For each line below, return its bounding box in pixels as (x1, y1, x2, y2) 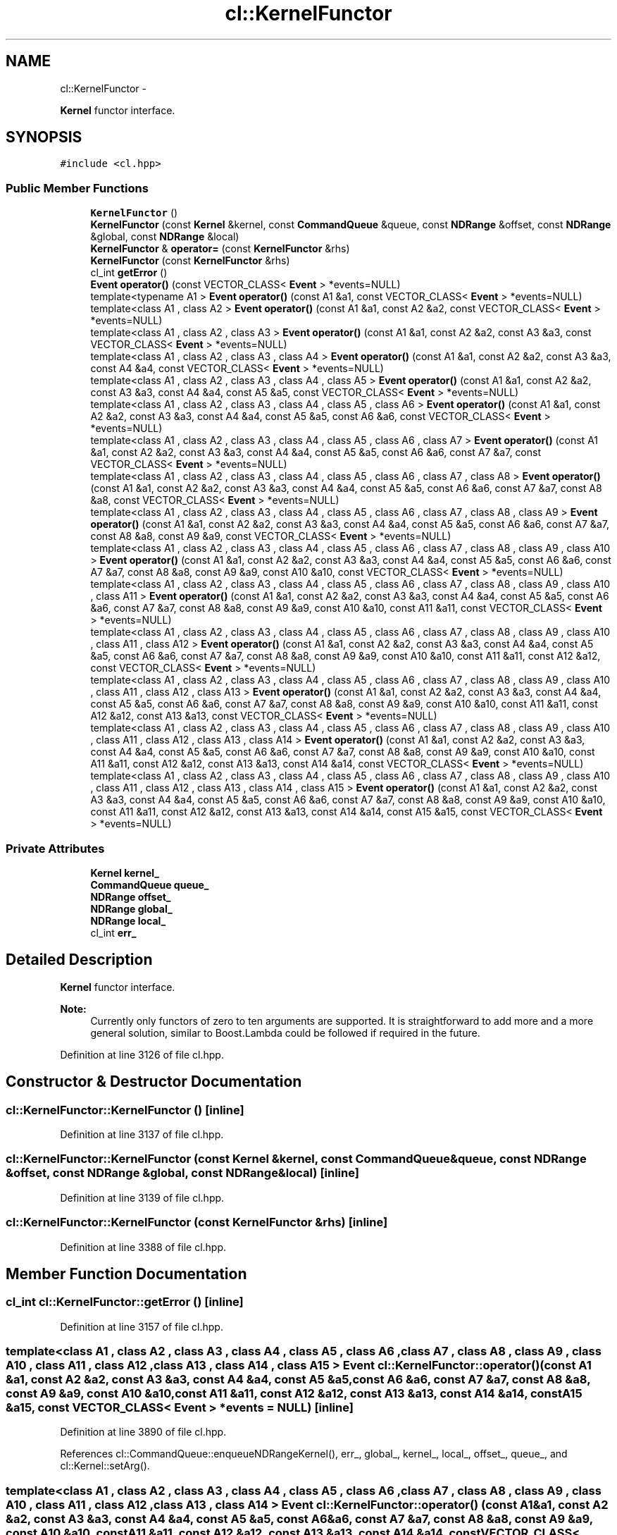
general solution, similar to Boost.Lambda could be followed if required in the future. (90, 1026, 480, 1039)
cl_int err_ (90, 926, 137, 939)
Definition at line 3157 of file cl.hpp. (60, 1320, 223, 1333)
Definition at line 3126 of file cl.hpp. (60, 1048, 224, 1061)
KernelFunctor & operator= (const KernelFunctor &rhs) (90, 242, 350, 255)
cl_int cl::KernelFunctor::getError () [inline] (6, 1295, 244, 1309)
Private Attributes (6, 841, 105, 856)
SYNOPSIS (6, 128, 82, 147)
